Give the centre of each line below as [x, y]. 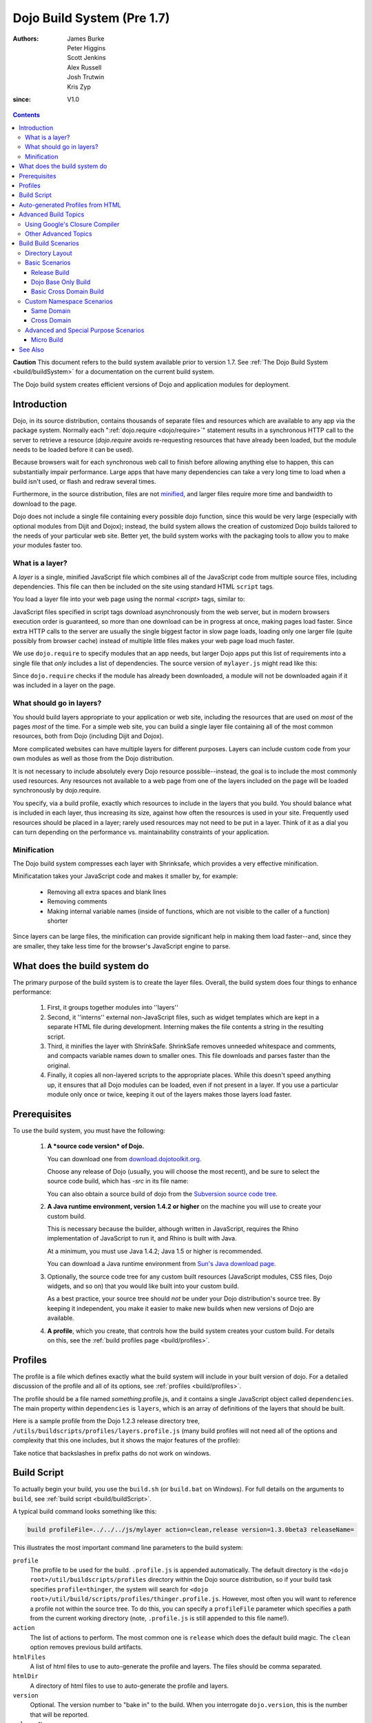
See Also [32, 349]
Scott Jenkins [86, 58]
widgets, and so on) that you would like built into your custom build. [143, 1286]
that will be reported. [60, 1714]
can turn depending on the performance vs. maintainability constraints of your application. [141, 832]
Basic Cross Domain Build [68, 292]
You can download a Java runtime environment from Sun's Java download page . [162, 1264]
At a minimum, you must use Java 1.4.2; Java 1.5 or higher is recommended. [155, 1251]
